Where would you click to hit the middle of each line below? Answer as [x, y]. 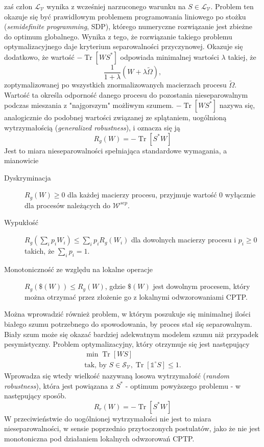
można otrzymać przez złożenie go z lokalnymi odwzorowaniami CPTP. [136, 296]
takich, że [40, 251]
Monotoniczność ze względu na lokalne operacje [78, 269]
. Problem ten [232, 6]
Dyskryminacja [28, 177]
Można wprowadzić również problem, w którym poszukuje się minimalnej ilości [127, 314]
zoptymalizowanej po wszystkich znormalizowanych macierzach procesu [115, 85]
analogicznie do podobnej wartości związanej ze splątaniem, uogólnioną [115, 117]
